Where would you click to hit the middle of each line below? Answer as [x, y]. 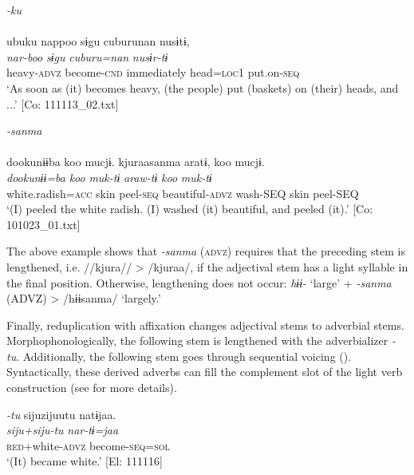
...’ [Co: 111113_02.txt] [63, 103]
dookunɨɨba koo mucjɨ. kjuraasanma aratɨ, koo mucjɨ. [136, 162]
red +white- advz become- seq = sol [88, 445]
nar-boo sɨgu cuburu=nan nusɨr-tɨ [87, 56]
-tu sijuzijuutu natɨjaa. [61, 414]
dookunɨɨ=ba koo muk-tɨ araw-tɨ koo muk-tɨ [109, 177]
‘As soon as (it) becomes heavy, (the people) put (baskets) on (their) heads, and [203, 87]
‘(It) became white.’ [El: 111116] [85, 461]
